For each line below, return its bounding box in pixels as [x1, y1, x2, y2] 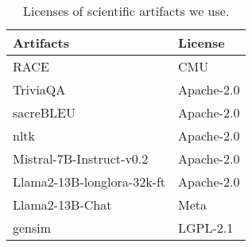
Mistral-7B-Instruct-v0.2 [13, 149, 149, 168]
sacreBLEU [13, 103, 76, 122]
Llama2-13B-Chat [13, 195, 112, 214]
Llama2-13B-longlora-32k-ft [13, 172, 166, 191]
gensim [13, 218, 52, 237]
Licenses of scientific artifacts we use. [23, 2, 230, 20]
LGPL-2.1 [178, 218, 234, 237]
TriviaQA [13, 80, 66, 98]
